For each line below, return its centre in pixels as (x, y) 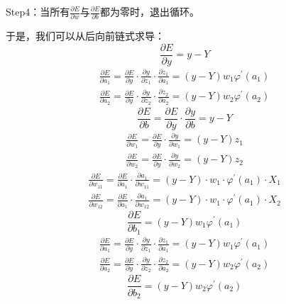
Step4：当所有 (38, 11)
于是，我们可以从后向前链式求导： (85, 36)
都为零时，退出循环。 (150, 11)
